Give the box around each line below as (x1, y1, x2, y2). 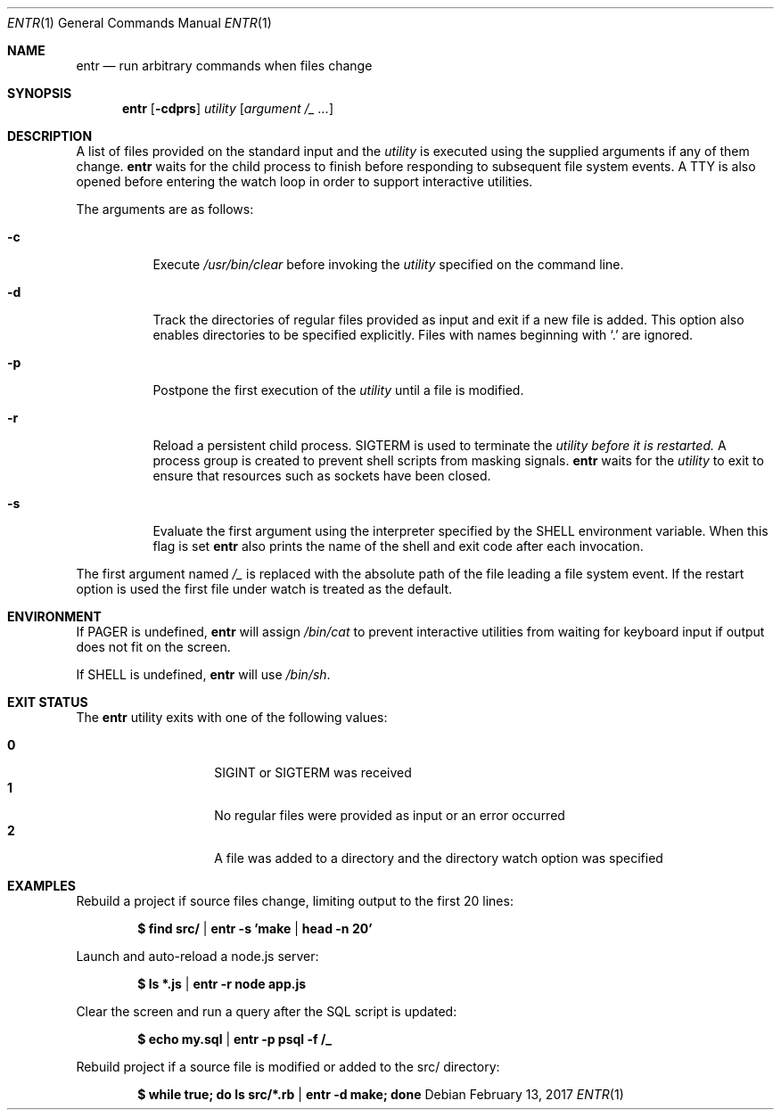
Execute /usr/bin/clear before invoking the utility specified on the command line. (152, 257, 624, 272)
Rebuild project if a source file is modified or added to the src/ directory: (76, 1059, 500, 1074)
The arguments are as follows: (76, 201, 254, 217)
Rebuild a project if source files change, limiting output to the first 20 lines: (76, 893, 514, 908)
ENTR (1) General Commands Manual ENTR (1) (7, 15, 272, 30)
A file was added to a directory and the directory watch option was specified (214, 850, 663, 866)
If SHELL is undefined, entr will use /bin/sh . (76, 667, 331, 682)
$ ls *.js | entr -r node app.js (137, 976, 307, 991)
